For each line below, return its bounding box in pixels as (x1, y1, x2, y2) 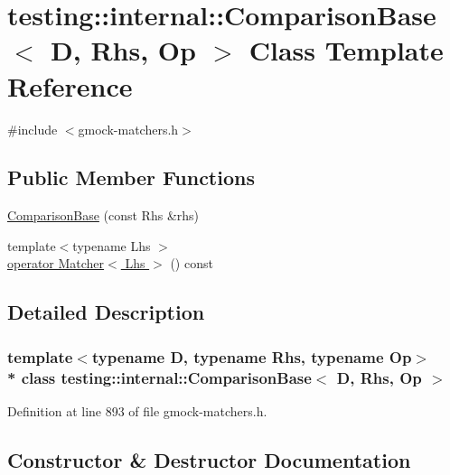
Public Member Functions (7, 163, 255, 191)
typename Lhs (72, 236, 151, 255)
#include (7, 119, 58, 138)
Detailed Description (7, 298, 205, 326)
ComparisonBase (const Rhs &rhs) (7, 206, 200, 225)
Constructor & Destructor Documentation (7, 445, 411, 473)
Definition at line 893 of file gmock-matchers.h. (7, 402, 267, 420)
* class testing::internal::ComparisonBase (7, 366, 312, 388)
